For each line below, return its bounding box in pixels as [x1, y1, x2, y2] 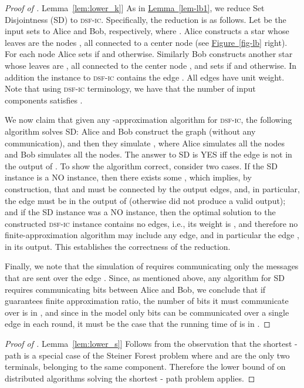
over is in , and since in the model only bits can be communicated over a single [5, 306, 289, 318]
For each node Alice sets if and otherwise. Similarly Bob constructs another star [5, 48, 293, 60]
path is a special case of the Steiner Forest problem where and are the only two [5, 349, 290, 361]
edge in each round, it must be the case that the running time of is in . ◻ [5, 317, 271, 330]
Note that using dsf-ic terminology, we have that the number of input [5, 82, 256, 95]
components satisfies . [5, 93, 83, 106]
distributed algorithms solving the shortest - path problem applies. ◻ [5, 372, 255, 384]
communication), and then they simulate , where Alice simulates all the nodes [5, 136, 285, 149]
